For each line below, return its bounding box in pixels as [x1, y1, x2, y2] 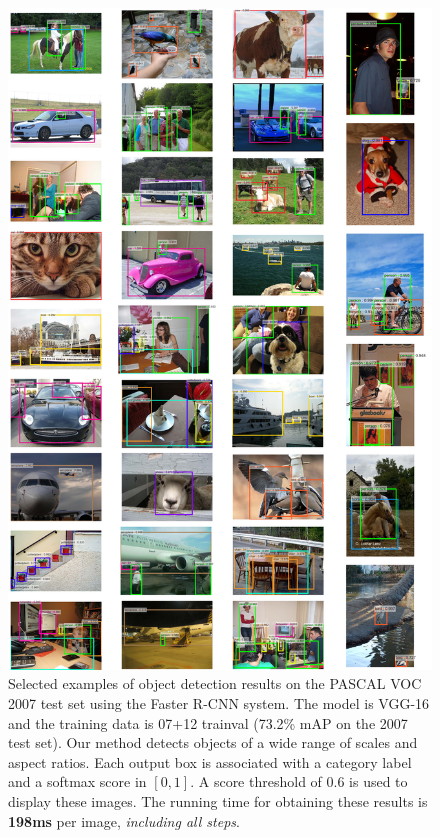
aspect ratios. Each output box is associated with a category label [8, 751, 412, 772]
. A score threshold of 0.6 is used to [190, 771, 408, 792]
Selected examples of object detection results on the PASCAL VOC [8, 673, 422, 694]
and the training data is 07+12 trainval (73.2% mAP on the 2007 [8, 712, 408, 733]
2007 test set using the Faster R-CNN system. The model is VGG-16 [8, 693, 430, 714]
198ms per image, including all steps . [8, 810, 240, 831]
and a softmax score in [8, 771, 147, 792]
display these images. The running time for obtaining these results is [8, 791, 428, 811]
